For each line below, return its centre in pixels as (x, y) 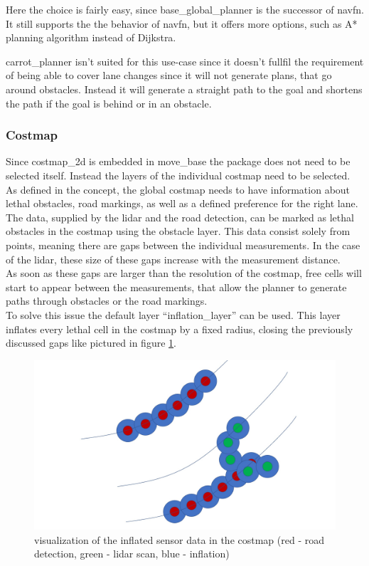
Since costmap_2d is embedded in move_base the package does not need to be (178, 161)
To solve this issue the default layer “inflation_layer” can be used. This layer (173, 314)
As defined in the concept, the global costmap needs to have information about (178, 189)
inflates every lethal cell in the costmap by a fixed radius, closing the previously (180, 329)
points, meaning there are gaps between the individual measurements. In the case (183, 245)
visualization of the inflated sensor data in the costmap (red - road (179, 539)
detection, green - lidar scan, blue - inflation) (132, 554)
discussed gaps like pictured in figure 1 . (91, 343)
